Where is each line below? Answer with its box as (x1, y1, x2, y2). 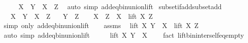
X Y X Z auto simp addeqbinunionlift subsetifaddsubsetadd (18, 1, 222, 11)
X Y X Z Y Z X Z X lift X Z (10, 11, 153, 21)
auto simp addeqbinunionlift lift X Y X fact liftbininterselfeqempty (3, 29, 244, 40)
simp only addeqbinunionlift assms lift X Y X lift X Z (3, 20, 199, 30)
